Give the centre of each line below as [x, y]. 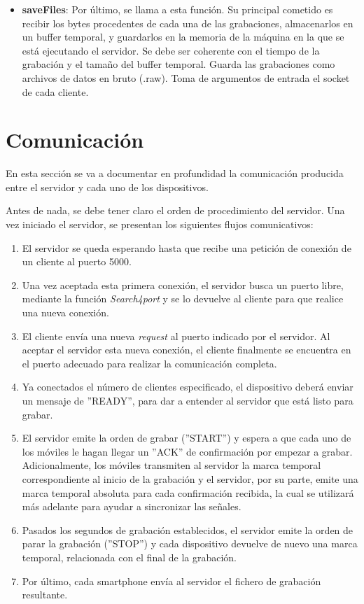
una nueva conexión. [65, 312]
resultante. [45, 595]
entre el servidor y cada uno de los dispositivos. [107, 187]
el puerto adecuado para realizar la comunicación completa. [149, 363]
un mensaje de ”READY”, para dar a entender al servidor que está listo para [188, 400]
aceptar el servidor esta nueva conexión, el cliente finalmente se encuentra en [187, 350]
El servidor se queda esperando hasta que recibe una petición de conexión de [187, 247]
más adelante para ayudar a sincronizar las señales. [132, 506]
